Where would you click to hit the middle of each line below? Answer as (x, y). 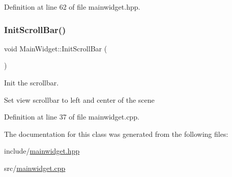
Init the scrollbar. (32, 82)
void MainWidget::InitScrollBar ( (56, 48)
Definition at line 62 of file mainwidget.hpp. (72, 7)
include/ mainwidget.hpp (42, 151)
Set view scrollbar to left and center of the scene (79, 99)
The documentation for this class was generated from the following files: (116, 134)
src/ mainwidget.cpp (35, 168)
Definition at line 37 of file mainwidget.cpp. (72, 117)
